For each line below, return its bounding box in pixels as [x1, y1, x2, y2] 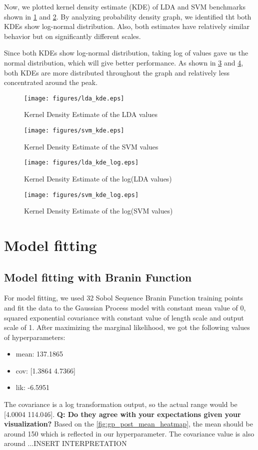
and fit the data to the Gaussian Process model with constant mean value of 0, [4, 302, 246, 312]
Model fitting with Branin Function [4, 269, 192, 284]
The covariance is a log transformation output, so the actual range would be [4, 399, 237, 409]
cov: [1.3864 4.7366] [15, 365, 75, 375]
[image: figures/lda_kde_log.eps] [24, 159, 139, 166]
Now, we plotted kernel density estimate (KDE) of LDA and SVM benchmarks [4, 1, 245, 11]
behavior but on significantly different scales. [4, 30, 141, 41]
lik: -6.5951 [15, 382, 50, 392]
